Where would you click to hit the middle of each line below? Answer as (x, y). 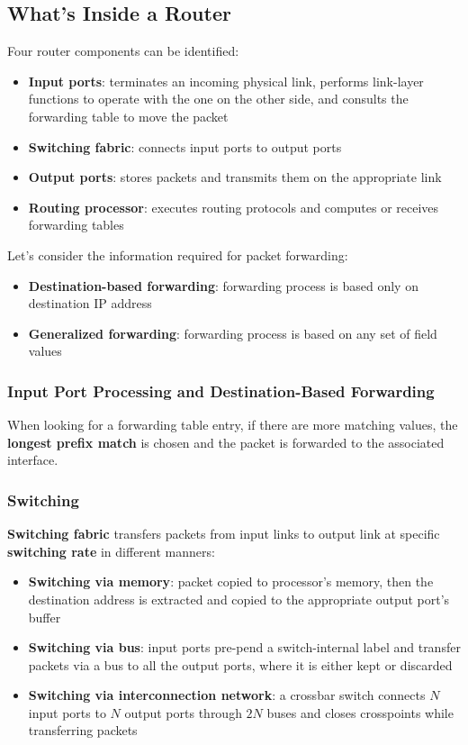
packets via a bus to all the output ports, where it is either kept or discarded (240, 664)
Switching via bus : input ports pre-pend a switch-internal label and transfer (244, 647)
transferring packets (83, 730)
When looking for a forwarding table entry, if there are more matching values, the (233, 425)
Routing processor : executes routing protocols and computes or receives (234, 207)
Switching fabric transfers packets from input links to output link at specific (224, 534)
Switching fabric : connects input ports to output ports (185, 146)
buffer (45, 617)
